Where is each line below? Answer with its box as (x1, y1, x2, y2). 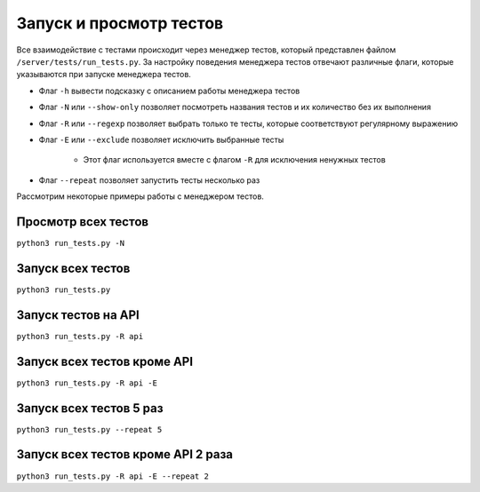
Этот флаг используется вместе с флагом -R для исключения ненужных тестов (83, 155, 386, 165)
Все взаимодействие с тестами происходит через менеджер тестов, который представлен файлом (16, 44, 396, 55)
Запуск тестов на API (16, 307, 140, 322)
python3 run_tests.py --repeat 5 (16, 425, 163, 434)
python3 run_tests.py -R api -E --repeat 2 (16, 471, 209, 481)
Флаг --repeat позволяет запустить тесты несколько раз (38, 174, 260, 186)
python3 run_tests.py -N (16, 238, 124, 248)
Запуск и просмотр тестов (16, 13, 224, 33)
